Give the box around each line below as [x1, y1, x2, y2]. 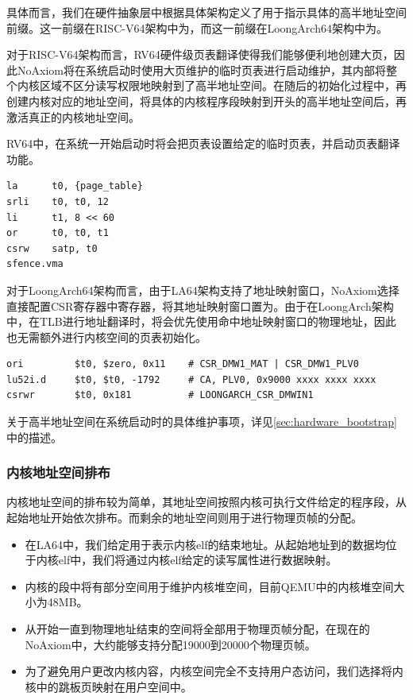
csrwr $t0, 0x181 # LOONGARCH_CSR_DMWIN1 [6, 389, 314, 401]
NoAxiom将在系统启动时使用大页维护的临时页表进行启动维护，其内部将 [17, 61, 386, 78]
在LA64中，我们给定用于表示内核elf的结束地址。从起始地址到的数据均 [25, 536, 386, 552]
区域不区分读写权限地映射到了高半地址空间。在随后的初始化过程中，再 [39, 77, 407, 94]
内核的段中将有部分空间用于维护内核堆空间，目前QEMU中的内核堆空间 [25, 578, 394, 594]
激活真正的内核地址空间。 [6, 108, 140, 125]
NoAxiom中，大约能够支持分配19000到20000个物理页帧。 [25, 636, 316, 652]
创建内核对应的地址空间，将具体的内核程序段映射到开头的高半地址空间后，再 [6, 92, 407, 109]
